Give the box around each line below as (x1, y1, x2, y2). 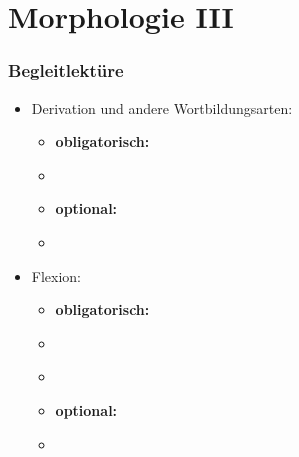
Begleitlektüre (8, 58, 124, 83)
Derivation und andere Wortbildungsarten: (31, 97, 293, 118)
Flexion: (31, 265, 82, 286)
